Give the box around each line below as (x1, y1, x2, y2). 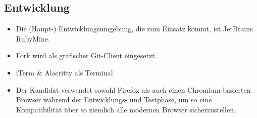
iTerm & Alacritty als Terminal (16, 67, 113, 77)
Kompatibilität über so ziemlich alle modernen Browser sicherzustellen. (16, 104, 236, 114)
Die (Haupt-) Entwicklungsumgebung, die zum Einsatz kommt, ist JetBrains (16, 23, 253, 34)
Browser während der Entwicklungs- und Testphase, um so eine (16, 94, 212, 105)
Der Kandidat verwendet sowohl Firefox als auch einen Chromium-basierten (16, 84, 251, 95)
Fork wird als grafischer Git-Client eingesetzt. (16, 50, 157, 61)
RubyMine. (16, 33, 50, 44)
